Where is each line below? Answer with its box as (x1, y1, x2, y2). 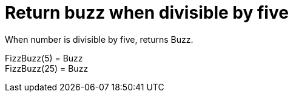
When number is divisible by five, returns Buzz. (5, 34, 194, 45)
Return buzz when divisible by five (5, 2, 289, 23)
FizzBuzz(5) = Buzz (5, 52, 83, 63)
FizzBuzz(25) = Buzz (5, 63, 89, 74)
